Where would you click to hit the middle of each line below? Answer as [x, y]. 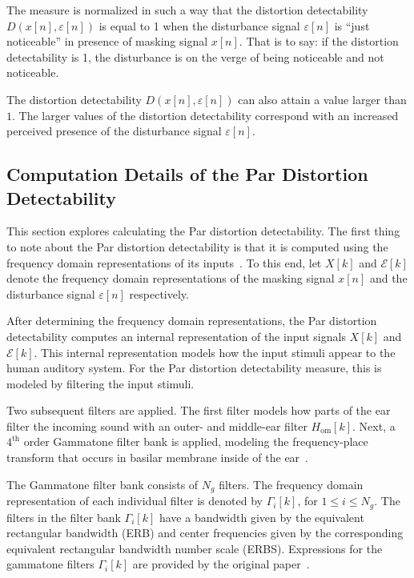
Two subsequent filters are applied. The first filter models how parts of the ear [199, 410]
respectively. [159, 293]
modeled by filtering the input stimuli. [100, 383]
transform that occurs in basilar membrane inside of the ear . [158, 458]
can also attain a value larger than [322, 99]
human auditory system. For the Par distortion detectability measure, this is [194, 368]
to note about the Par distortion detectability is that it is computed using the [197, 246]
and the [388, 278]
